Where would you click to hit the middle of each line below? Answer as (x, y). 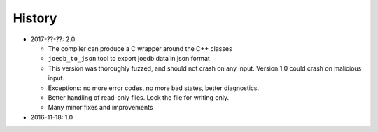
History (35, 18)
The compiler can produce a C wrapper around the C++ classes (140, 48)
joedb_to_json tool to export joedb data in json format (129, 59)
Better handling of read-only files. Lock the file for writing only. (139, 97)
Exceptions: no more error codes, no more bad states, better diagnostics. (153, 88)
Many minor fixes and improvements (100, 108)
